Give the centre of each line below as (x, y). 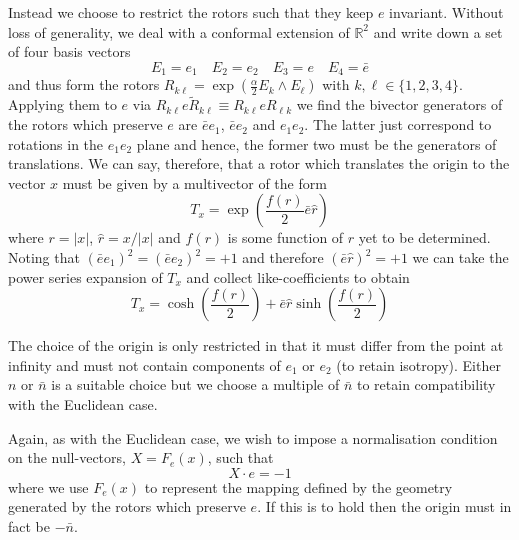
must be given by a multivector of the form (194, 182)
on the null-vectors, (67, 457)
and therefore (283, 257)
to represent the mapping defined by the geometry (298, 486)
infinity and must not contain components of (144, 364)
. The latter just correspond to (398, 124)
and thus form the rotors (84, 84)
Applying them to (62, 104)
